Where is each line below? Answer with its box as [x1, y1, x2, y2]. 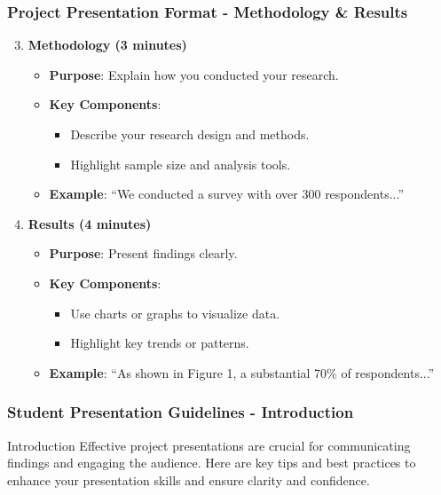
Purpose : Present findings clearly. [49, 244, 238, 263]
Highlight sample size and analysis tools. [70, 154, 291, 173]
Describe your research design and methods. [70, 125, 310, 143]
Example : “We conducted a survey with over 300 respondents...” [49, 185, 404, 203]
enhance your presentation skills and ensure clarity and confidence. [7, 470, 370, 489]
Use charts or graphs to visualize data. [70, 303, 280, 322]
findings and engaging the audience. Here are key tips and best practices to [7, 453, 416, 472]
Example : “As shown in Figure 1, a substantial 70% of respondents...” [49, 363, 435, 381]
